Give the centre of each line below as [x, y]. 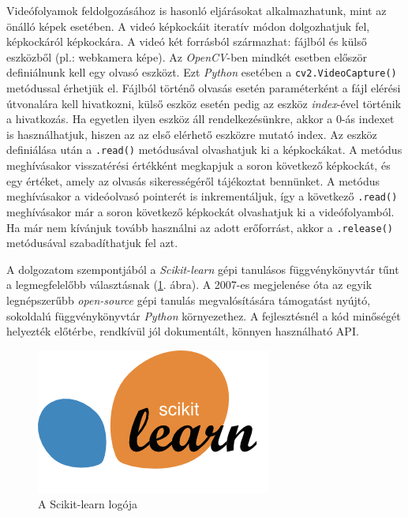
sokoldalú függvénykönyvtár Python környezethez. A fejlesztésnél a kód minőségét [204, 315]
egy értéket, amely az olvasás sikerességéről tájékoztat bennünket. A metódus [193, 180]
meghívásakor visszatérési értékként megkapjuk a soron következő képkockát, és [198, 165]
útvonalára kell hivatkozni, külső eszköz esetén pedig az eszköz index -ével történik [204, 103]
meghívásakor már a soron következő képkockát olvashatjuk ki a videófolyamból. [200, 211]
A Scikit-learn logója [88, 504]
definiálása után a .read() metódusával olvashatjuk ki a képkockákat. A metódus [204, 150]
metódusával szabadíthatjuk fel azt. [92, 243]
